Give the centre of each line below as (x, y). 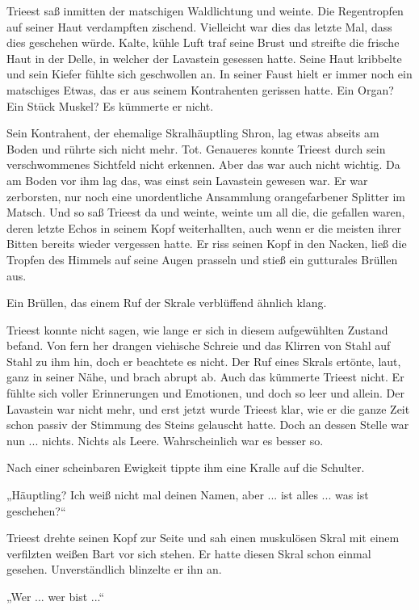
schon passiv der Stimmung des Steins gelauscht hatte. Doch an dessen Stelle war (208, 425)
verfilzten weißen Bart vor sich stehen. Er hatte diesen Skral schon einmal (189, 553)
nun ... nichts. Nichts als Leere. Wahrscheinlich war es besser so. (165, 440)
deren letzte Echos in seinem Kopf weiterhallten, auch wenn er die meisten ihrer (204, 227)
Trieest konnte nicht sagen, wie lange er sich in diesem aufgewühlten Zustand (197, 329)
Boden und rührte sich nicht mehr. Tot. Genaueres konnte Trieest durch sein (196, 148)
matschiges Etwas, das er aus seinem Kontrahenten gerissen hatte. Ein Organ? (200, 89)
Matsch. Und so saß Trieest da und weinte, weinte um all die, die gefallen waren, (206, 212)
